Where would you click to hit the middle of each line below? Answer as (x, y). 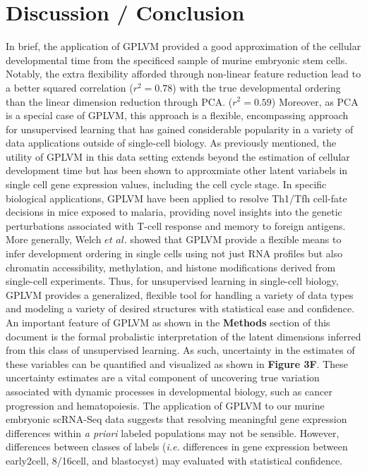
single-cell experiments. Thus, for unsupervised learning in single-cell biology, (172, 281)
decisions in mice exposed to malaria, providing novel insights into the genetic (174, 212)
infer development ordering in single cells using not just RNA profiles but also (174, 253)
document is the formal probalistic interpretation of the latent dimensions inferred (183, 336)
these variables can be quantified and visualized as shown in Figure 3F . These (177, 363)
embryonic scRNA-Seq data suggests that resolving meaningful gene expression (176, 419)
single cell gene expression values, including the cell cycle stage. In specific (166, 184)
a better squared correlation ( (70, 87)
